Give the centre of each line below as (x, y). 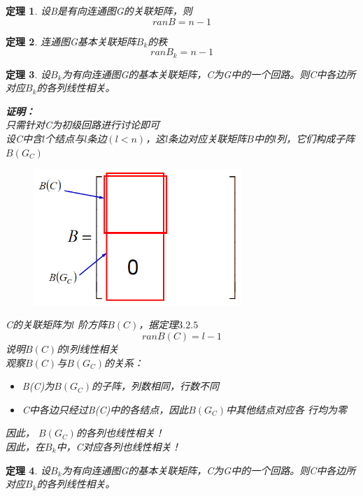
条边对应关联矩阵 (207, 139)
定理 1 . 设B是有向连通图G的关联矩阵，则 (99, 10)
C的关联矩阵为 (39, 324)
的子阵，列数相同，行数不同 (156, 386)
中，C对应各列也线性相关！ (119, 446)
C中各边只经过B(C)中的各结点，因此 (105, 409)
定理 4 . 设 (28, 470)
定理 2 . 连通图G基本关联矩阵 (71, 41)
